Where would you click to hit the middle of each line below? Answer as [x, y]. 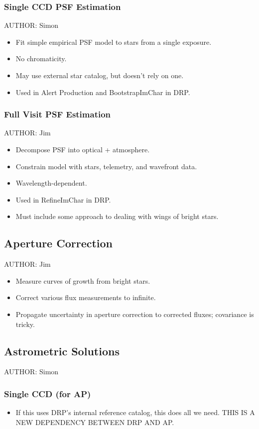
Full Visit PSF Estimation [58, 114]
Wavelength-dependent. [51, 183]
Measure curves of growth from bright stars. [83, 280]
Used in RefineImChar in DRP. [63, 199]
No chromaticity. [41, 58]
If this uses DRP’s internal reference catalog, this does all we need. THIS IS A [135, 412]
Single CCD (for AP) [48, 393]
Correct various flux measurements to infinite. [86, 297]
